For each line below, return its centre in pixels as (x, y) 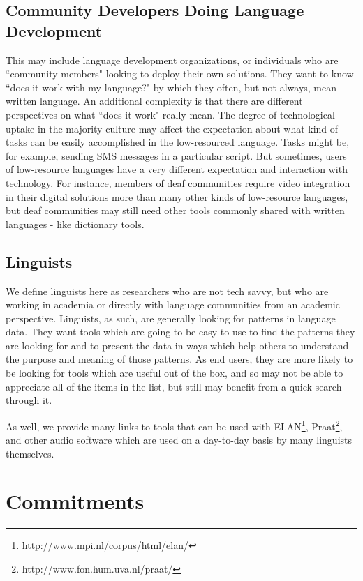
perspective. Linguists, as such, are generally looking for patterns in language (171, 318)
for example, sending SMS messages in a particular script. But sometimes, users (176, 155)
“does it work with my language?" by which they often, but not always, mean (171, 87)
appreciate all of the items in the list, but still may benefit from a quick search (174, 386)
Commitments (75, 501)
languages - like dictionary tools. (75, 224)
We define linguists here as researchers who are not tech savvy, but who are (167, 290)
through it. (29, 400)
